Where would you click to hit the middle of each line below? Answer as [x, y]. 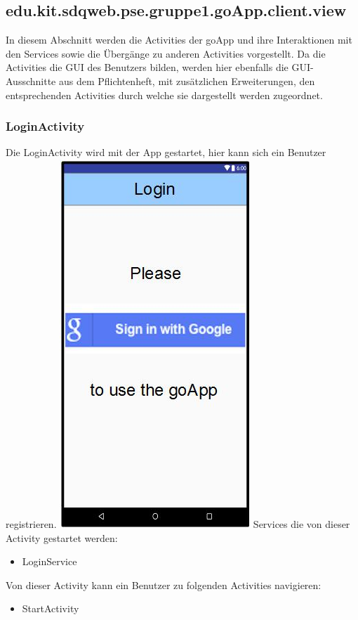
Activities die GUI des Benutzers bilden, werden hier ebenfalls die [147, 67]
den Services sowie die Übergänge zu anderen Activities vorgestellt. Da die [166, 53]
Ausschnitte [31, 80]
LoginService [49, 561]
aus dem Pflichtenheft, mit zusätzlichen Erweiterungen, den [187, 80]
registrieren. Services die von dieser [178, 523]
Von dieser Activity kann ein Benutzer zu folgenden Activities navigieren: [164, 585]
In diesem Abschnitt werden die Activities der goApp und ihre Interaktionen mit [179, 40]
